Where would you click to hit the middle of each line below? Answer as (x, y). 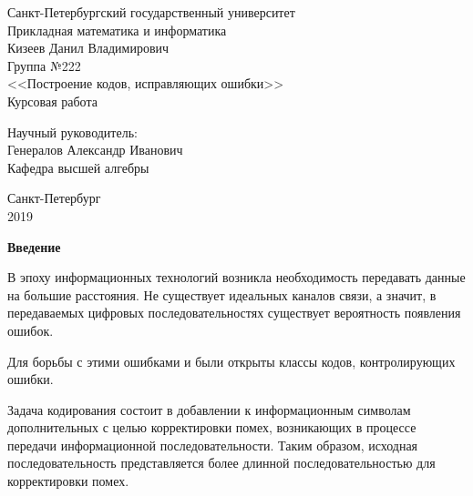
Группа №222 (44, 65)
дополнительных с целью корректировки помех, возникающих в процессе (212, 427)
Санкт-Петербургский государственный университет (151, 12)
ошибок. (31, 330)
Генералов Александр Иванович (95, 150)
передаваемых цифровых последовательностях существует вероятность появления (234, 313)
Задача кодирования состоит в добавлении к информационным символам (209, 409)
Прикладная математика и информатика (117, 30)
